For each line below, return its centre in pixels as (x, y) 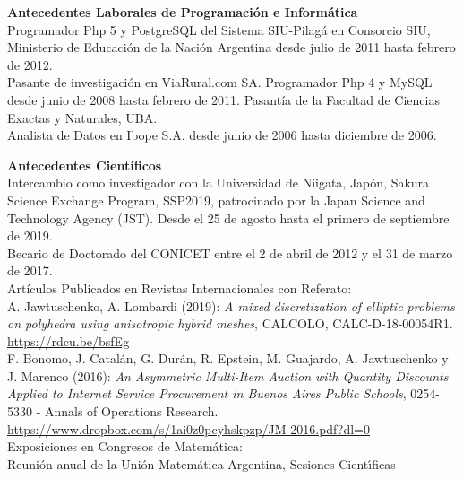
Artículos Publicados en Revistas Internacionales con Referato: (180, 287)
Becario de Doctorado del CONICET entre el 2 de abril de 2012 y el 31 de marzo (230, 253)
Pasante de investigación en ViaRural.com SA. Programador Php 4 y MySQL (220, 82)
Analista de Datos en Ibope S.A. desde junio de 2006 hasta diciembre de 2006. (222, 135)
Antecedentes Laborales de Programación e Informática (183, 12)
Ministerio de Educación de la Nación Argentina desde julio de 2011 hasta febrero (231, 47)
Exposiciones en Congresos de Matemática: (125, 446)
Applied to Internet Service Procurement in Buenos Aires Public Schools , (207, 393)
